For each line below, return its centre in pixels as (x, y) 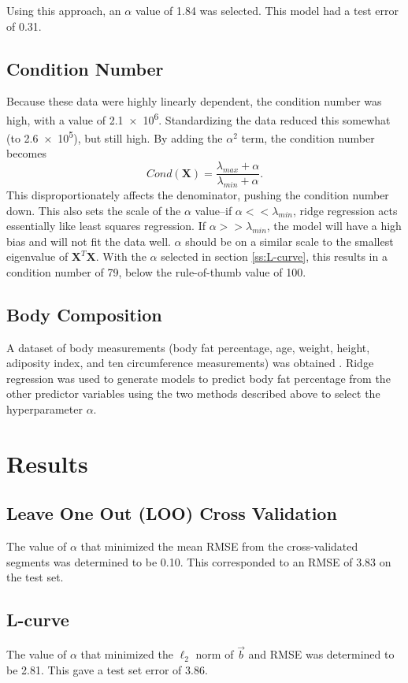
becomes (27, 153)
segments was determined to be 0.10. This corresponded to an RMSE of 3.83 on (199, 561)
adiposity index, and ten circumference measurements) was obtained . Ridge (190, 363)
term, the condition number (308, 137)
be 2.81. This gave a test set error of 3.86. (107, 670)
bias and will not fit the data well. (89, 241)
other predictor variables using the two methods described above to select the (193, 393)
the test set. (35, 577)
